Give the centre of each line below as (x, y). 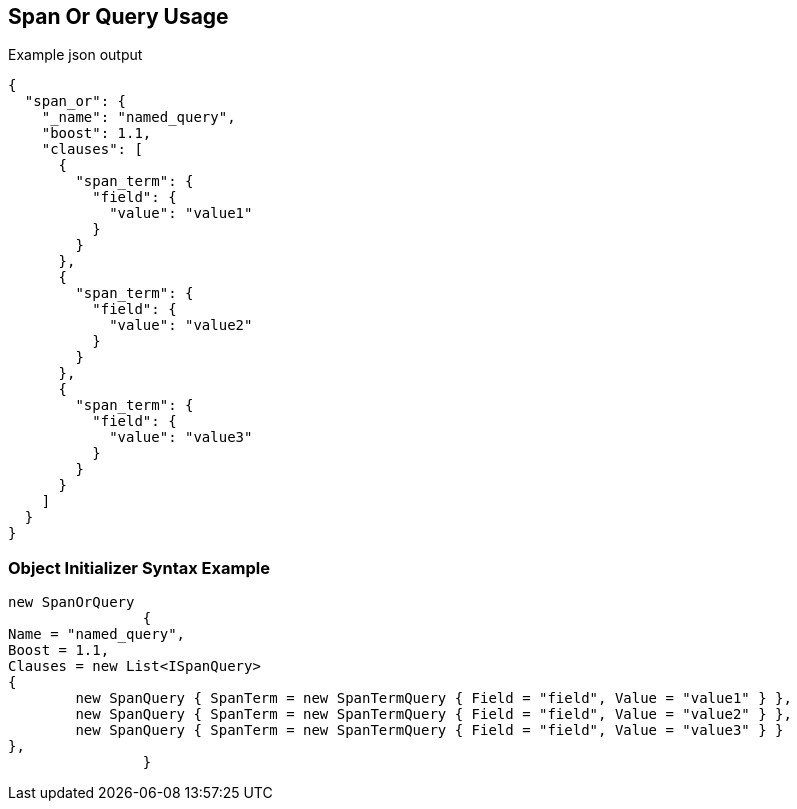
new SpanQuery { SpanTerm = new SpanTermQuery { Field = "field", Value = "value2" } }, (433, 714)
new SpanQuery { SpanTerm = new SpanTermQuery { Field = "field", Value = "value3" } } (429, 730)
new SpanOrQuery (71, 602)
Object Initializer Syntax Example (139, 567)
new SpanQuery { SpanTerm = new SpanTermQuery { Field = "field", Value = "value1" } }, (433, 698)
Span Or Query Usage (118, 16)
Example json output (75, 55)
